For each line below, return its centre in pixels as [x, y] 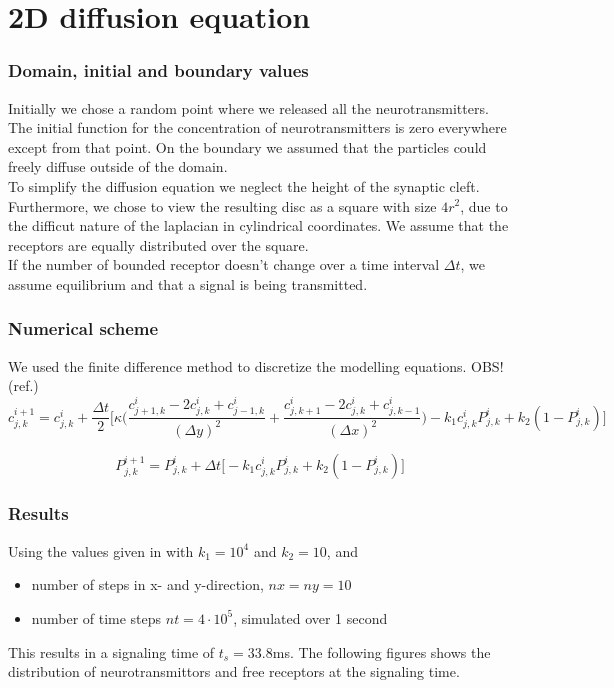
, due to [484, 205]
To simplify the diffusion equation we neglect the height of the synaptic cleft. [244, 185]
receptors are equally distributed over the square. [158, 244]
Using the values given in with [101, 550]
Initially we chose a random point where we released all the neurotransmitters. [248, 107]
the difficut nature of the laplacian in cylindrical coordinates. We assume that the [258, 225]
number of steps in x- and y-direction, [147, 584]
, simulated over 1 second [310, 617]
